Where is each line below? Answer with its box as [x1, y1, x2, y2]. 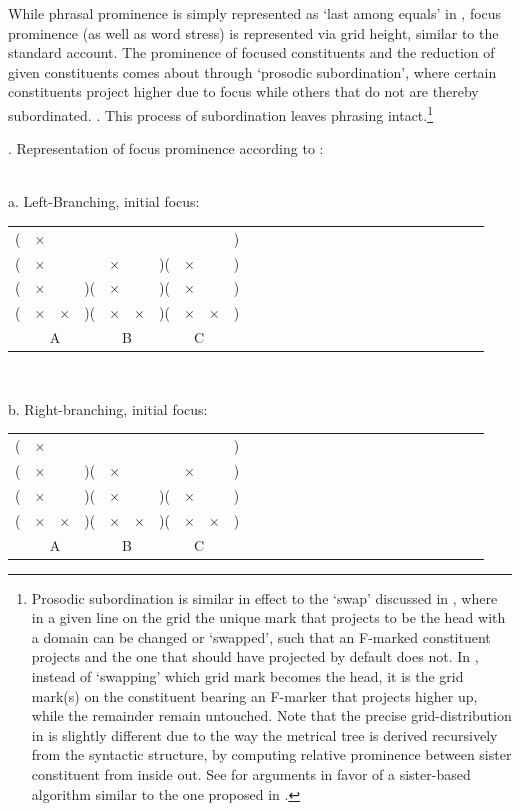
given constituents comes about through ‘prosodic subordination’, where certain [8, 61, 497, 82]
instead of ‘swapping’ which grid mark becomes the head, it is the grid [31, 666, 464, 686]
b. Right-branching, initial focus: [8, 398, 208, 419]
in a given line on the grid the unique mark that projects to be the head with [31, 607, 506, 628]
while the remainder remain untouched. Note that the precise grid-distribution [31, 705, 512, 726]
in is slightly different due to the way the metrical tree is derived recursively [31, 724, 498, 745]
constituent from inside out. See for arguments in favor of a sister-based [31, 763, 471, 784]
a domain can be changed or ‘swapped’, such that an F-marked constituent [31, 626, 491, 647]
